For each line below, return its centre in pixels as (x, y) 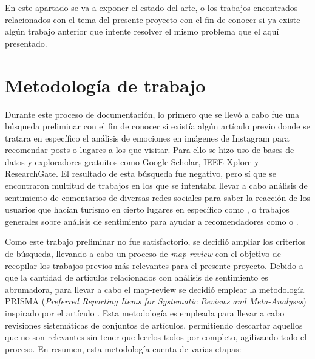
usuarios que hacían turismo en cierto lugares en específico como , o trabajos (147, 209)
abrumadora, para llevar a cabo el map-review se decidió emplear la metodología (155, 289)
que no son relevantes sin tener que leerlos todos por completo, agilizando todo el (156, 337)
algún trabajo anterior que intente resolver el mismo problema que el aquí (142, 31)
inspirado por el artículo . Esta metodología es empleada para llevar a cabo (145, 313)
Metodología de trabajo (105, 85)
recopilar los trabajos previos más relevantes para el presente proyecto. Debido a (154, 265)
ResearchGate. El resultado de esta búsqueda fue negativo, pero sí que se (141, 173)
